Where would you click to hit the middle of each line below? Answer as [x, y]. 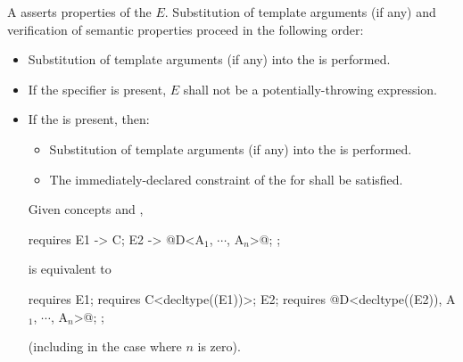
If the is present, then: [89, 119]
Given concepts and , [86, 209]
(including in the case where [105, 346]
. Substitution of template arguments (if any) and [300, 12]
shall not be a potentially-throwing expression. [310, 89]
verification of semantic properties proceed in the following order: [186, 29]
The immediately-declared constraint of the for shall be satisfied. [226, 179]
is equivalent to [70, 269]
